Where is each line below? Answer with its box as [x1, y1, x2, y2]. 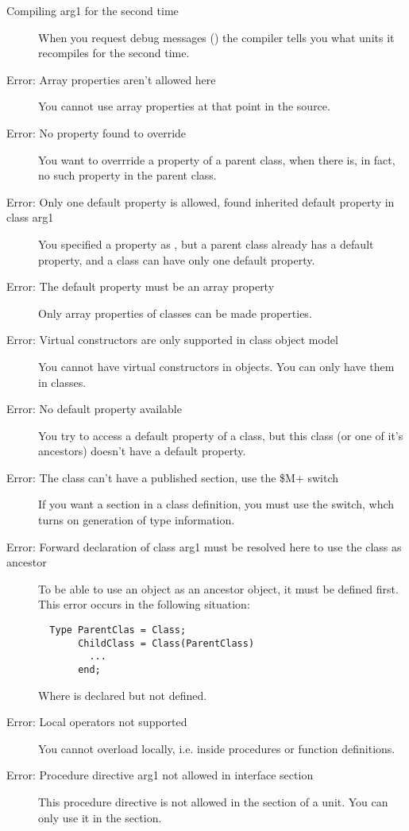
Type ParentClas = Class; [49, 624, 187, 636]
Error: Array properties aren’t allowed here [6, 71, 216, 87]
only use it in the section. [38, 809, 162, 825]
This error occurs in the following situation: [38, 596, 250, 613]
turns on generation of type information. [38, 512, 235, 528]
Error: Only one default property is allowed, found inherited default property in [6, 193, 395, 210]
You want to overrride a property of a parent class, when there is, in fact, [38, 151, 395, 168]
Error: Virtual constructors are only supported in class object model [6, 331, 338, 348]
